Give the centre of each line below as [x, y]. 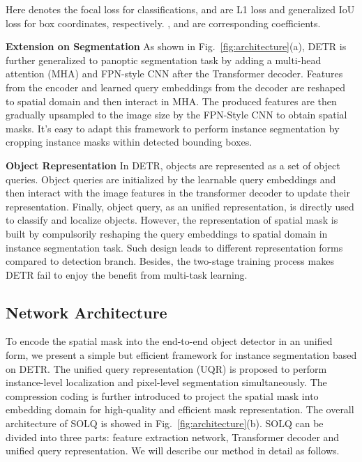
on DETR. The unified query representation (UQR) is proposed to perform [166, 368]
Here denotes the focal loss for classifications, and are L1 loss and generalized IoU [180, 9]
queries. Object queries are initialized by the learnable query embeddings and [171, 179]
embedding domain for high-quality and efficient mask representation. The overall [180, 409]
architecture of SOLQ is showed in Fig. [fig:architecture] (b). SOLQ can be [165, 423]
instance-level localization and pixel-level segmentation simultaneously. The [166, 382]
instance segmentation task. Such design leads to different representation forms [174, 247]
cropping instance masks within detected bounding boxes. [129, 142]
